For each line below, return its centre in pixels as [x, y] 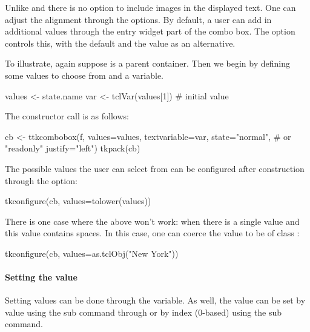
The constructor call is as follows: [67, 116]
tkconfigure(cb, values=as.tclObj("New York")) [92, 253]
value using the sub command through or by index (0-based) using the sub [143, 312]
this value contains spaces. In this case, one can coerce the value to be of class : [152, 233]
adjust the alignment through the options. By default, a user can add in [138, 19]
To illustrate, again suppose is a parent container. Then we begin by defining [148, 63]
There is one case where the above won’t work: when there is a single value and [152, 221]
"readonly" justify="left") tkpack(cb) [73, 148]
